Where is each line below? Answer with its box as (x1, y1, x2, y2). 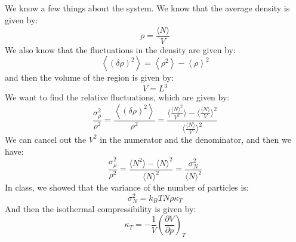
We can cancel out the (5, 133, 87, 145)
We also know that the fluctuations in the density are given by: (5, 43, 236, 56)
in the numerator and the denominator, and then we (100, 133, 291, 145)
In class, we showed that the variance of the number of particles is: (5, 181, 249, 194)
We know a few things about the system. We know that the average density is (5, 2, 290, 14)
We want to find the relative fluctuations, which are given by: (5, 91, 230, 103)
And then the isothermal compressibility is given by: (5, 202, 196, 215)
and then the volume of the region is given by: (5, 71, 174, 84)
